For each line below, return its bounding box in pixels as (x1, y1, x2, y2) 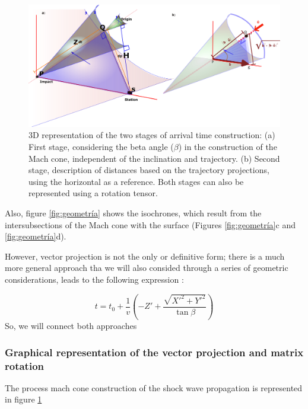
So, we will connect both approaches (5, 319, 137, 332)
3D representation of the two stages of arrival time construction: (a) (28, 129, 275, 141)
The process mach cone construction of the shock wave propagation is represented (5, 381, 303, 394)
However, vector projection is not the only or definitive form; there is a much (5, 250, 285, 262)
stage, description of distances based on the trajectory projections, (28, 164, 269, 176)
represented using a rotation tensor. (28, 187, 158, 199)
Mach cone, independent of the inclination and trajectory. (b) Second (28, 152, 280, 164)
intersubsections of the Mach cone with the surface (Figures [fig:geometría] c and (5, 218, 296, 231)
